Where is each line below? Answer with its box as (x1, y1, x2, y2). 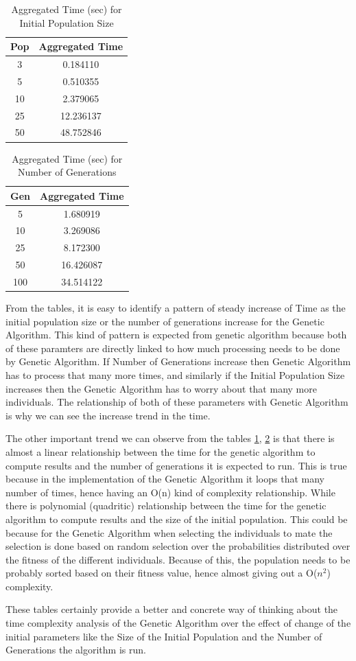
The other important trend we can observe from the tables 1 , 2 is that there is (5, 431, 335, 445)
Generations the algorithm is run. (5, 642, 146, 657)
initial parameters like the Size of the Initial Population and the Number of (5, 629, 322, 643)
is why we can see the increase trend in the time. (5, 408, 211, 422)
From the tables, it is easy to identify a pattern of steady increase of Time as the (5, 301, 346, 314)
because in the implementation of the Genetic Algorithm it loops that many (5, 472, 325, 486)
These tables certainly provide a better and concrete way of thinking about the (5, 602, 338, 616)
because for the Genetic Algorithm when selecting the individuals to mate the (5, 525, 333, 540)
